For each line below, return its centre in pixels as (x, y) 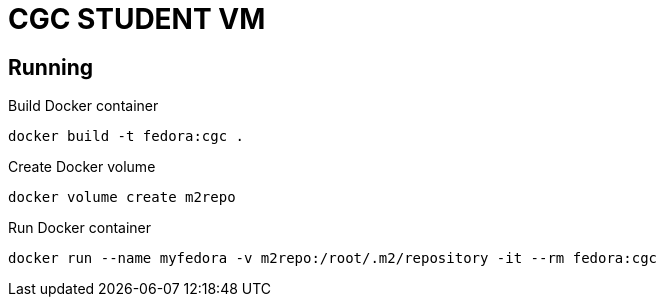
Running (51, 67)
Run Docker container (80, 228)
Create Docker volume (82, 167)
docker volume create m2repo (122, 197)
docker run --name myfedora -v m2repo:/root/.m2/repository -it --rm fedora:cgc (333, 258)
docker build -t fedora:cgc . (126, 136)
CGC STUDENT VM (137, 19)
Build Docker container (83, 106)
